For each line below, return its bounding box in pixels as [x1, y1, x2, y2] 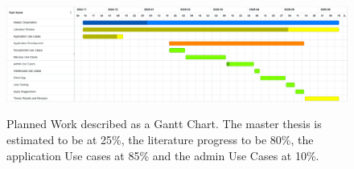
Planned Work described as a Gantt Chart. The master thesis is [6, 115, 322, 132]
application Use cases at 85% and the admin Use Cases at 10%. [6, 147, 319, 163]
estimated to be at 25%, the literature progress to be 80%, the [6, 131, 314, 148]
